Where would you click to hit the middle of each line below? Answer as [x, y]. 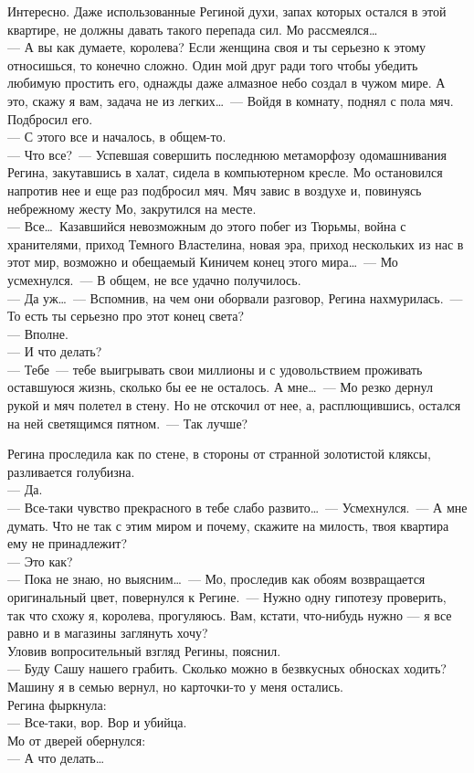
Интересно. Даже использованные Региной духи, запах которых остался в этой [227, 11]
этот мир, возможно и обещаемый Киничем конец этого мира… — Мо [203, 262]
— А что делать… [56, 758]
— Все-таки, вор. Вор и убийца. [97, 722]
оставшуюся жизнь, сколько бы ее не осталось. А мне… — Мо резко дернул [220, 387]
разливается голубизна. [71, 471]
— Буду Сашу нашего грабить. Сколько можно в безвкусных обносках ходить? [227, 668]
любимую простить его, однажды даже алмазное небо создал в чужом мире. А [226, 83]
